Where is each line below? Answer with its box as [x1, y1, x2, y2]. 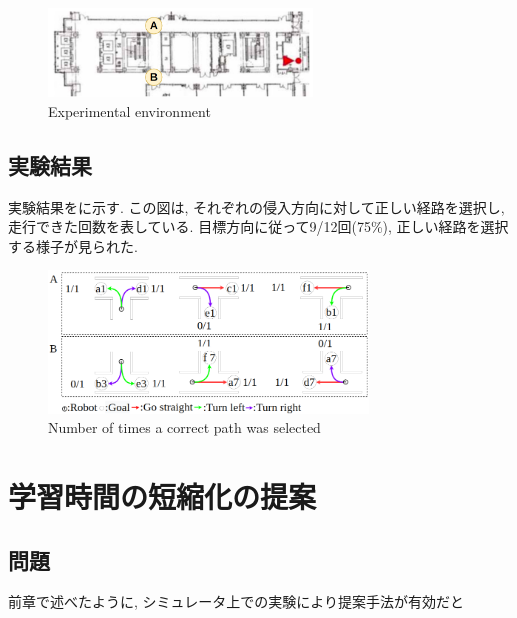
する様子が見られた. [8, 235, 138, 256]
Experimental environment [48, 100, 211, 121]
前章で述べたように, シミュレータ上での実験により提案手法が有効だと [8, 591, 464, 612]
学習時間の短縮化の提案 [8, 476, 317, 517]
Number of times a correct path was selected [48, 417, 321, 438]
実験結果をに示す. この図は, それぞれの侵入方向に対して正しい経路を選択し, [8, 196, 505, 217]
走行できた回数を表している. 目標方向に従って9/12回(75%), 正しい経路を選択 [8, 216, 509, 237]
